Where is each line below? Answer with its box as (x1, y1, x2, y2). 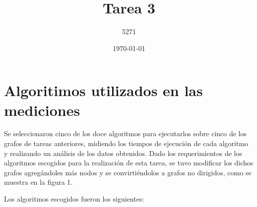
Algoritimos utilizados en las (4, 80, 203, 101)
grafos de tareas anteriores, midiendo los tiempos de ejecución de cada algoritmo (4, 138, 249, 149)
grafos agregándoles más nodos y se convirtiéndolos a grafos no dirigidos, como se (4, 167, 252, 177)
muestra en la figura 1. (4, 177, 73, 187)
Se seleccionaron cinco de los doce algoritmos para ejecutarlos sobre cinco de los (4, 128, 247, 139)
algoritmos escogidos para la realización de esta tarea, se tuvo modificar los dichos (4, 157, 254, 168)
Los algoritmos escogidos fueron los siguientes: (4, 194, 144, 204)
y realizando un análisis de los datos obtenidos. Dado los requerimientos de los (4, 148, 243, 158)
